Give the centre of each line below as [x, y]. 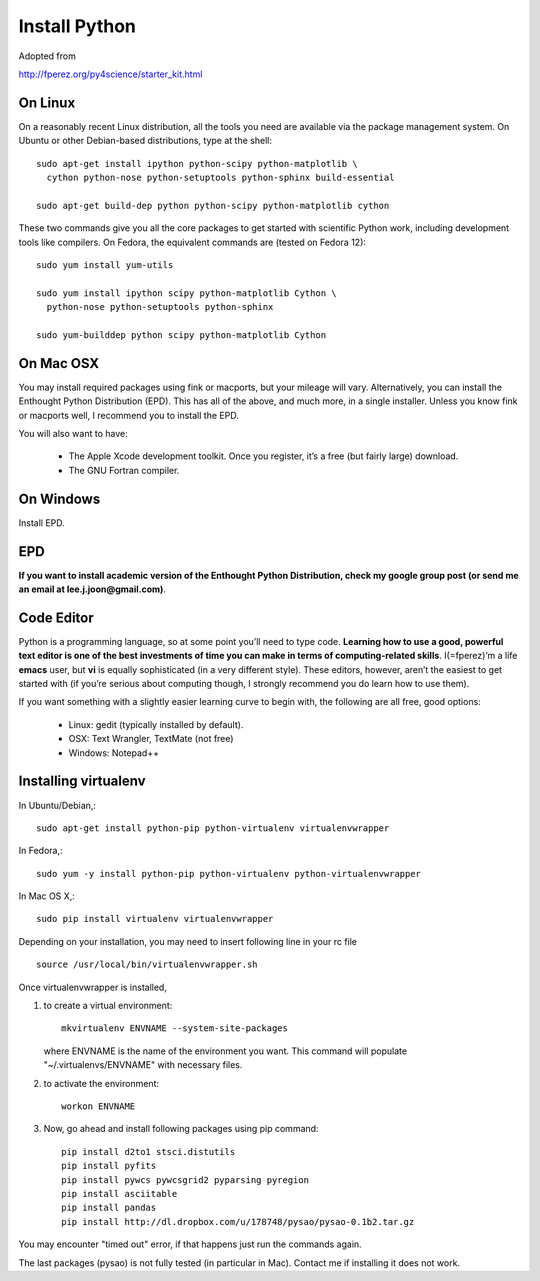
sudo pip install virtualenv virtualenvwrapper [155, 919]
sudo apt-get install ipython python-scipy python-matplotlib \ [197, 163]
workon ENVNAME [98, 1106]
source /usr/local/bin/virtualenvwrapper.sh [147, 964]
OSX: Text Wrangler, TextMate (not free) [151, 739]
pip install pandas [109, 1208]
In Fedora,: [41, 851]
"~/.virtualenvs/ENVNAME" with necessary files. [143, 1065]
